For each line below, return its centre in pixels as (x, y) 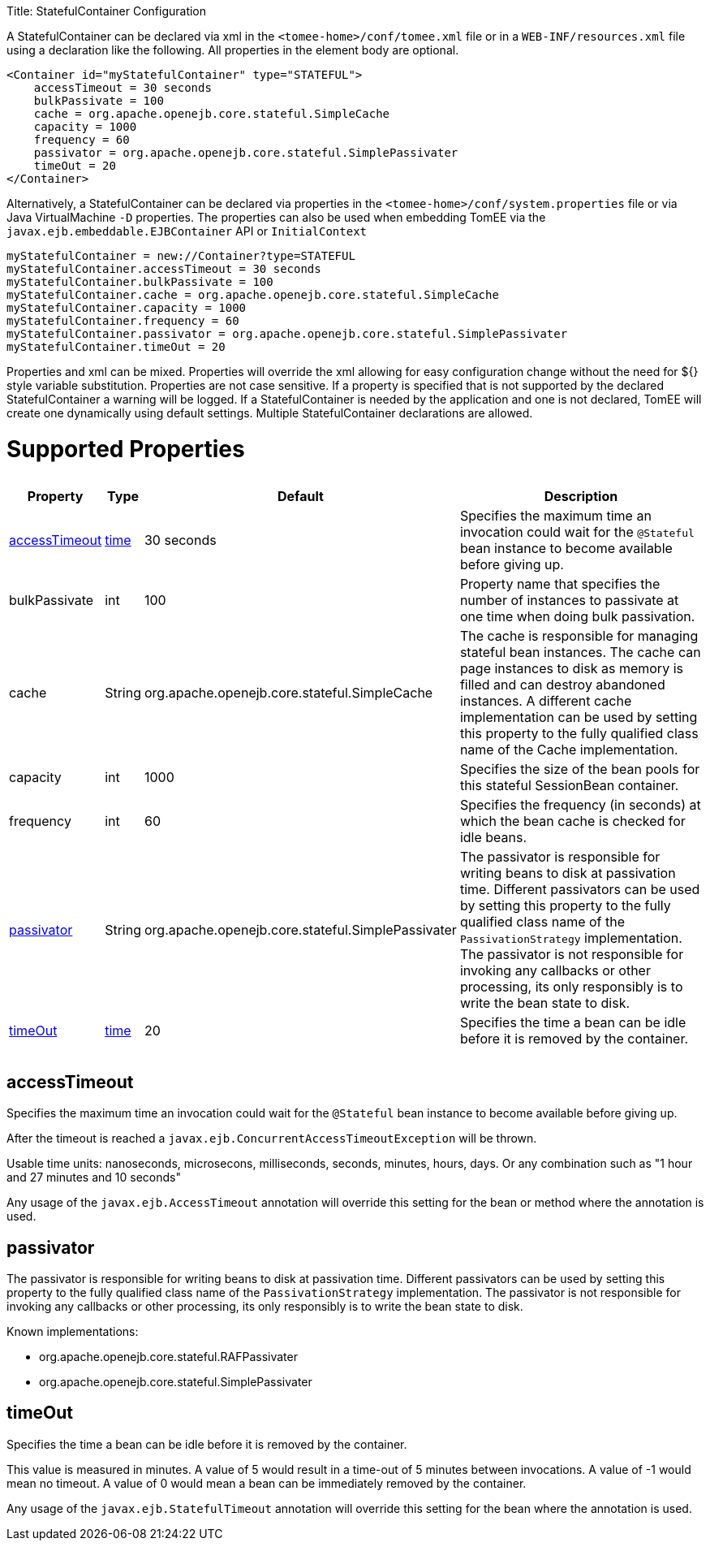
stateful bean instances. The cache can (580, 652)
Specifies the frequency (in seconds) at (580, 804)
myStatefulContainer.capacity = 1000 (127, 308)
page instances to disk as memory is (571, 668)
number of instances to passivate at (569, 600)
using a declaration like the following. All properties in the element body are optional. (233, 50)
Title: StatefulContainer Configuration (107, 11)
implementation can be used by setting (579, 717)
